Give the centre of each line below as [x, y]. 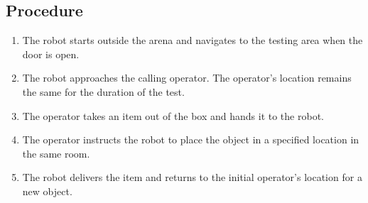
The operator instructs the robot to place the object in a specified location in [191, 139]
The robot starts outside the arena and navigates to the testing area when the [193, 40]
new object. [47, 191]
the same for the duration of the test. [103, 91]
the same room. [56, 153]
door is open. [51, 54]
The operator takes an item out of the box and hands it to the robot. [173, 115]
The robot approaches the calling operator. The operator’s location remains [187, 78]
